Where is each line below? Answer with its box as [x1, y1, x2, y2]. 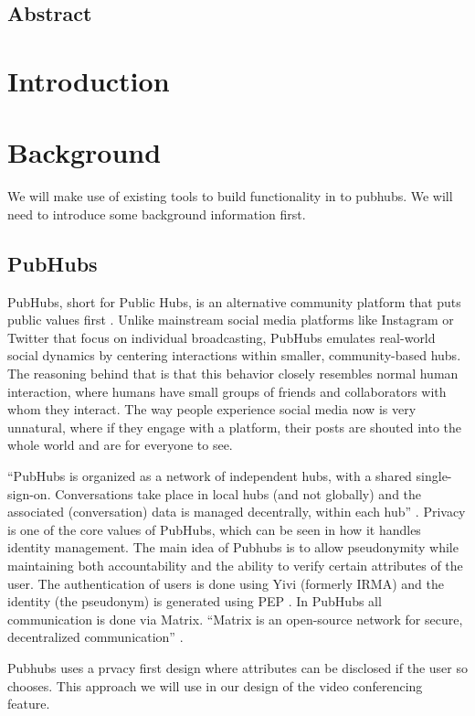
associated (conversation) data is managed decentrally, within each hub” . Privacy [7, 502, 466, 521]
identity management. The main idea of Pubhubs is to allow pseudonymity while [7, 538, 459, 557]
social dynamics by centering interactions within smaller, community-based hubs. [7, 346, 461, 365]
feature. [7, 694, 50, 713]
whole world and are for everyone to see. [7, 435, 233, 454]
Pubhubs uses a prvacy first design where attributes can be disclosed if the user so [7, 657, 468, 677]
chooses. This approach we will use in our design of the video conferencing [7, 676, 423, 695]
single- [416, 466, 452, 486]
